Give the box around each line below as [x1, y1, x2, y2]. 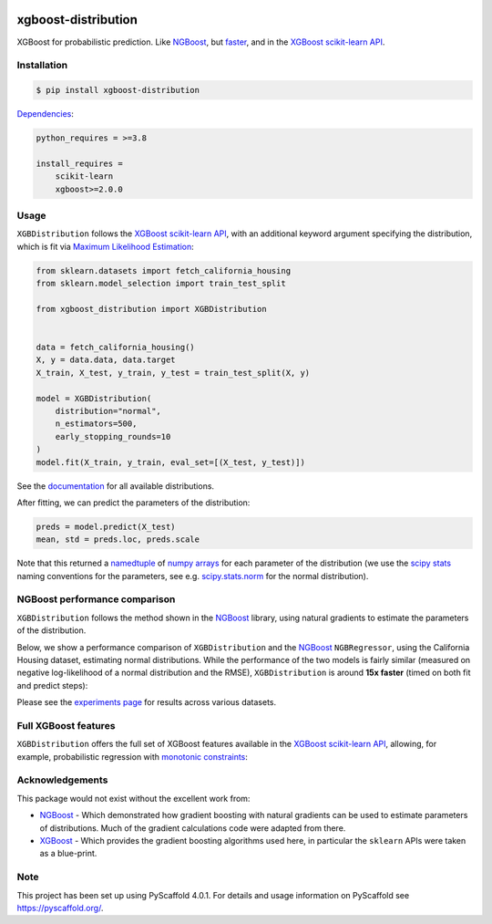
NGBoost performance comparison [16, 593, 176, 606]
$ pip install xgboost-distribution [36, 85, 200, 96]
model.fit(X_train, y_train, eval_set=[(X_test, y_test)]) [36, 457, 305, 467]
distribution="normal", [55, 406, 161, 416]
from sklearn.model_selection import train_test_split [36, 278, 286, 289]
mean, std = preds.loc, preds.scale [36, 535, 200, 545]
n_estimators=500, [55, 419, 138, 429]
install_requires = [36, 158, 123, 169]
